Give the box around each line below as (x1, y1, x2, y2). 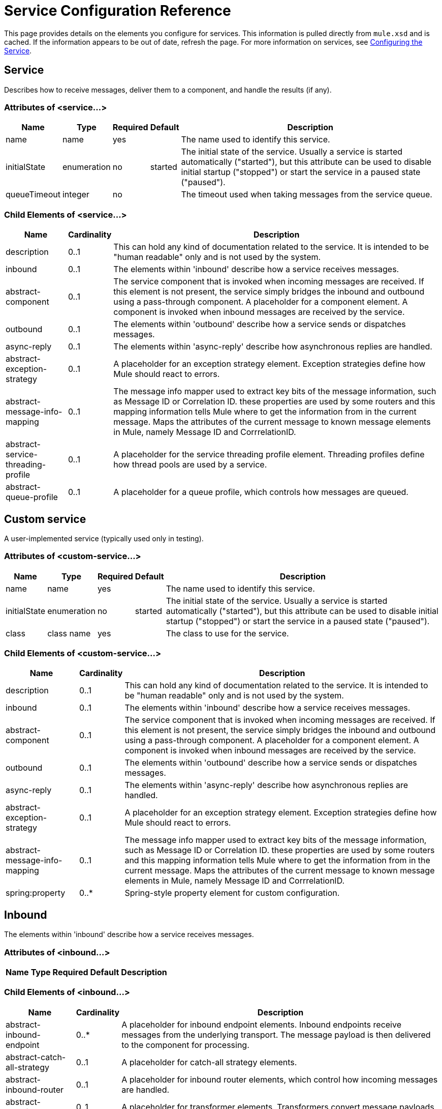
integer (62, 189, 89, 200)
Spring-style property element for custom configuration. (124, 888, 340, 898)
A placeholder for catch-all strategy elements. (121, 1057, 297, 1067)
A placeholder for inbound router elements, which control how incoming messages (121, 1074, 438, 1085)
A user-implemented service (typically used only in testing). (4, 534, 204, 543)
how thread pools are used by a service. (113, 459, 267, 470)
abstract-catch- (6, 1052, 66, 1062)
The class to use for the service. (166, 628, 289, 638)
